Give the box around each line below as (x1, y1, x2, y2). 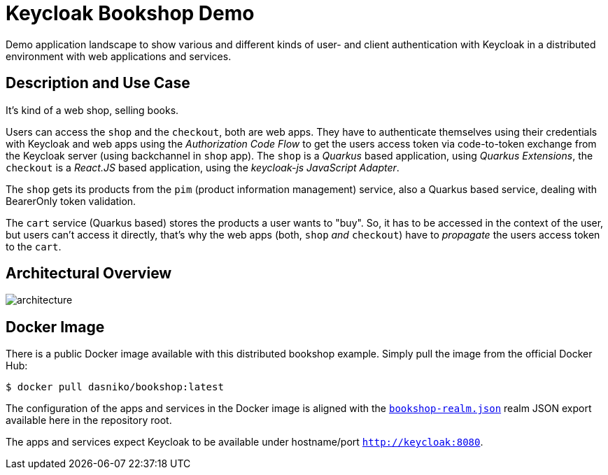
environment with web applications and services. (6, 50, 232, 62)
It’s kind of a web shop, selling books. (6, 104, 179, 116)
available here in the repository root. (6, 414, 172, 427)
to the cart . (6, 240, 62, 253)
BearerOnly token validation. (6, 194, 136, 207)
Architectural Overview (6, 264, 172, 283)
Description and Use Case (6, 74, 190, 92)
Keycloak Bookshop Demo (6, 1, 255, 25)
